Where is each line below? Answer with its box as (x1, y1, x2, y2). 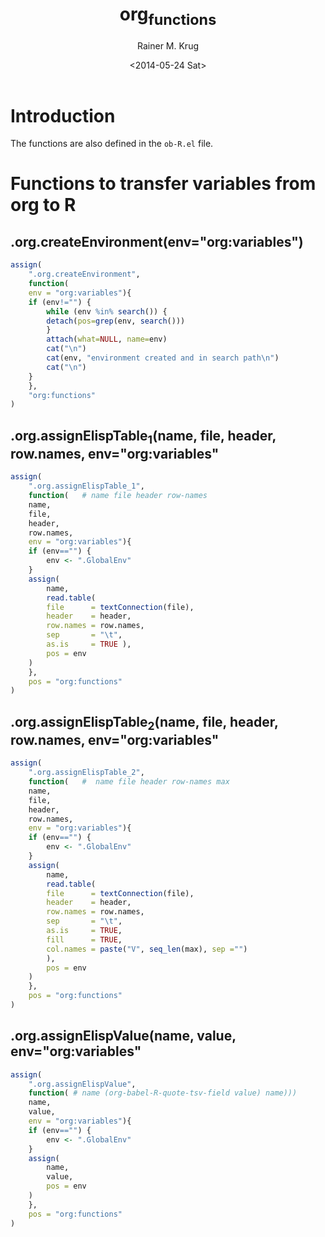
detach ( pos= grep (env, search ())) (46, 316, 186, 326)
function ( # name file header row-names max (28, 777, 230, 787)
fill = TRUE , (46, 934, 123, 945)
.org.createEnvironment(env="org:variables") (10, 233, 304, 250)
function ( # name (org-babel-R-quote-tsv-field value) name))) (28, 1088, 298, 1098)
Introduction (10, 104, 116, 127)
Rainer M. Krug (137, 39, 199, 52)
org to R (10, 194, 77, 217)
